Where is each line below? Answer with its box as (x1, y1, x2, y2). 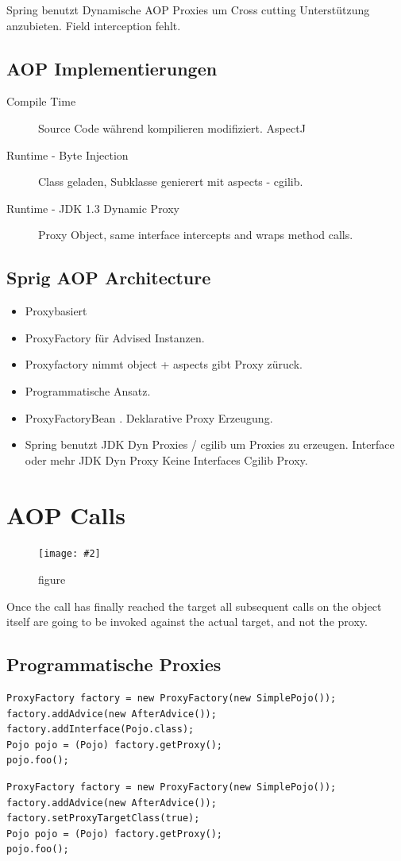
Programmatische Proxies (6, 652, 222, 677)
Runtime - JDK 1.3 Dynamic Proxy (6, 199, 180, 216)
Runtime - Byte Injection (6, 146, 129, 163)
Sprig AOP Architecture (6, 265, 211, 290)
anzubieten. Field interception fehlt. (6, 17, 181, 33)
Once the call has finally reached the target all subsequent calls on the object (6, 597, 382, 614)
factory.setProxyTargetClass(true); (6, 813, 200, 824)
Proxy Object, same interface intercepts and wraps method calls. (38, 226, 353, 243)
